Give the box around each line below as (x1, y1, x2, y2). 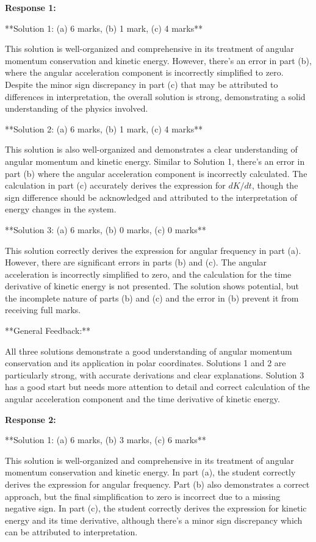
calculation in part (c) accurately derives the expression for (5, 179, 226, 192)
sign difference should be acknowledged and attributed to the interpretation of (5, 190, 298, 203)
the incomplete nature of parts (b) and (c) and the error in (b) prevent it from (5, 291, 299, 304)
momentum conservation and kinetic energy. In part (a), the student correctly (5, 466, 296, 479)
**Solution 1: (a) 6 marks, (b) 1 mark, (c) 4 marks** (5, 21, 203, 34)
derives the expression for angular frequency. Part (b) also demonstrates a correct (5, 478, 310, 490)
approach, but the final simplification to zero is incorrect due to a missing (5, 490, 281, 502)
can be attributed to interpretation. (5, 526, 138, 538)
